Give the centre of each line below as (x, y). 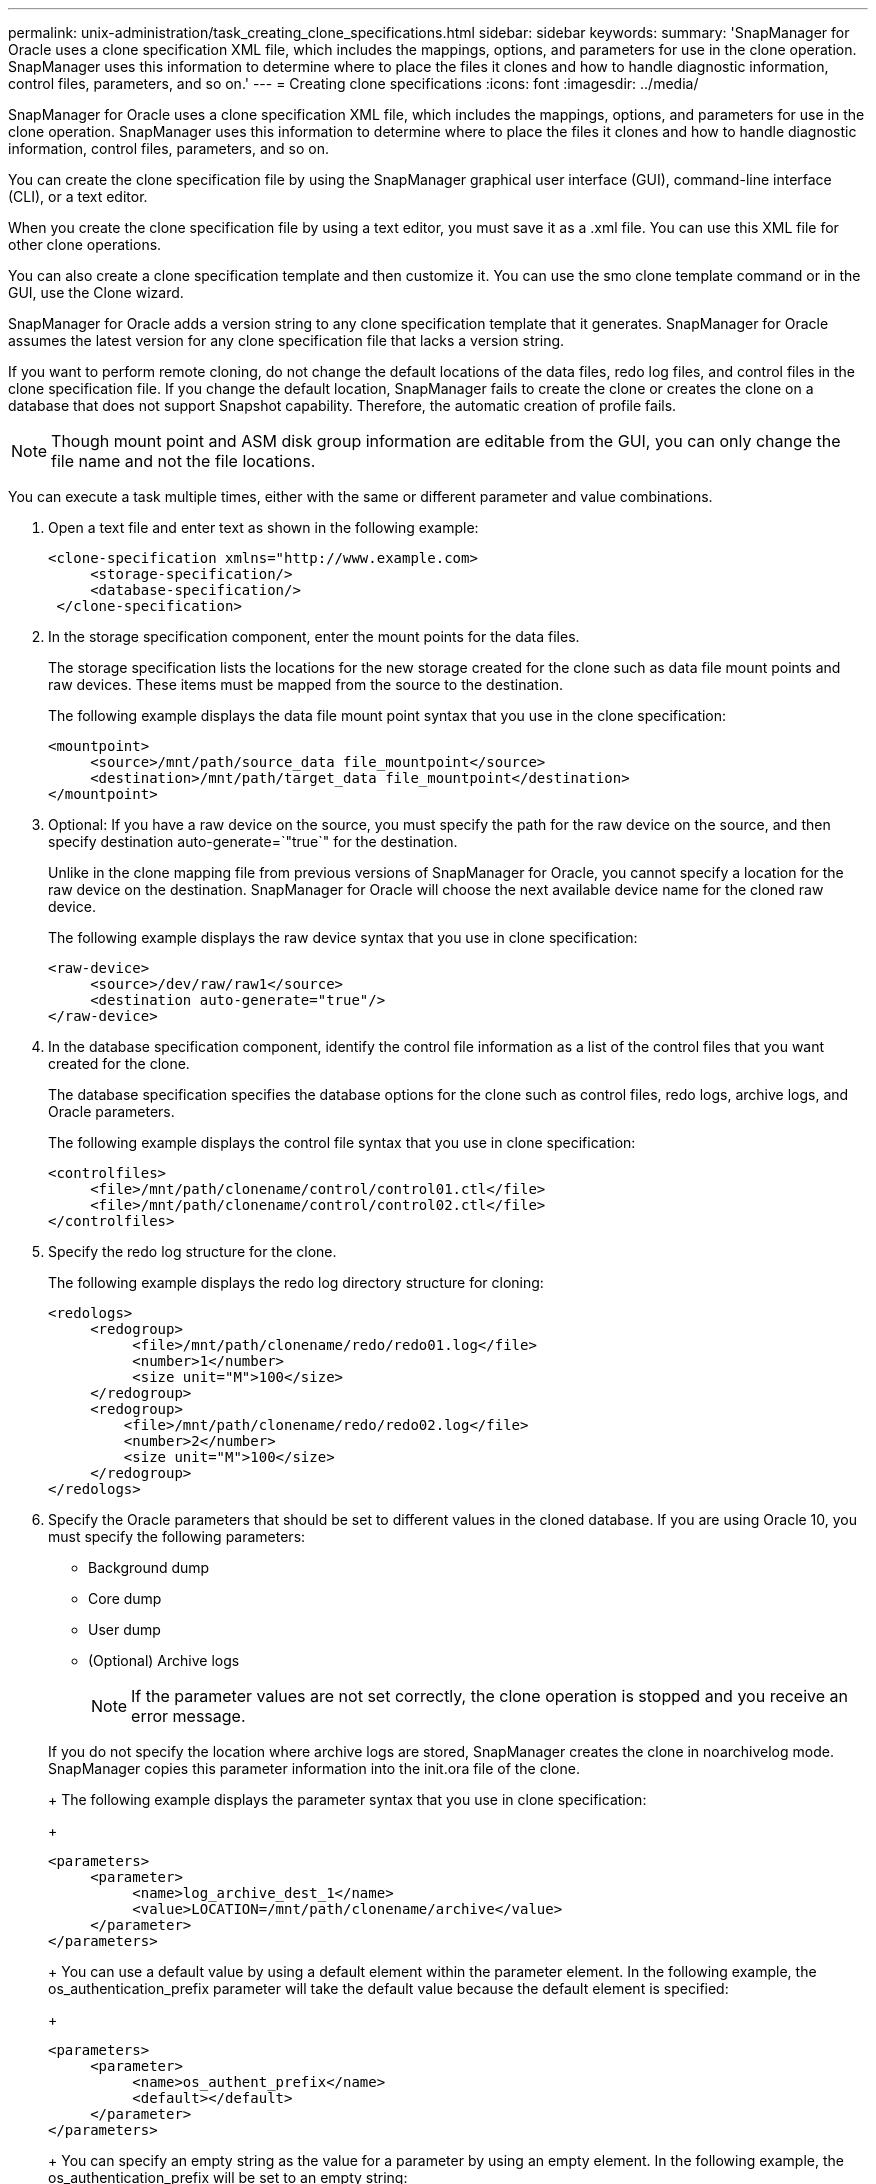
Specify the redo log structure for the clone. (192, 1251)
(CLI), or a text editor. (78, 196)
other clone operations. (85, 244)
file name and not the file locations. (183, 461)
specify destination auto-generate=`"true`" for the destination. (253, 841)
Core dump (125, 1598)
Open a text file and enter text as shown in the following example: (263, 527)
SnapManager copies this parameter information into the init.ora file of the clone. (314, 1768)
